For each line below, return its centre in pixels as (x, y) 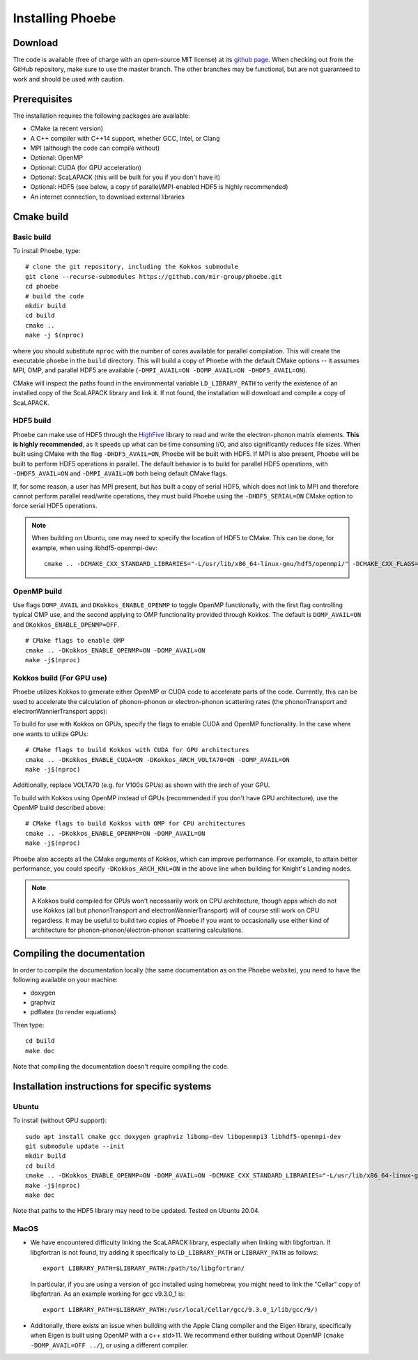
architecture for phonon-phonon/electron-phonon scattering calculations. (138, 930)
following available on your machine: (65, 980)
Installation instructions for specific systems (112, 1086)
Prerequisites (42, 99)
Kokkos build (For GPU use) (60, 678)
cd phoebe (42, 286)
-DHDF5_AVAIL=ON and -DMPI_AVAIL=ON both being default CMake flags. (120, 473)
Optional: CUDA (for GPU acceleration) (86, 167)
